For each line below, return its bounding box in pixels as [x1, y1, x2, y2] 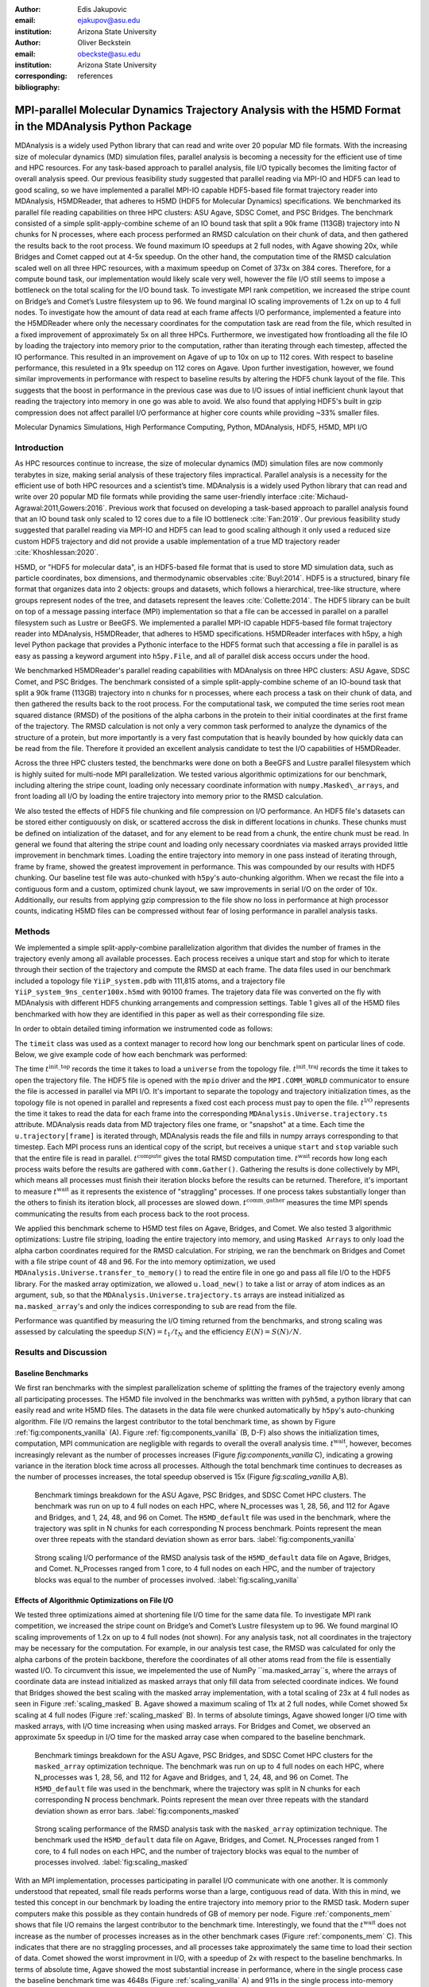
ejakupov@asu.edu [77, 16, 141, 25]
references [77, 72, 114, 81]
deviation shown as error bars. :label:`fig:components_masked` [34, 1806, 242, 1815]
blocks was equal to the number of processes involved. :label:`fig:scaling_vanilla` [34, 1574, 300, 1585]
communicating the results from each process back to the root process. [14, 1209, 250, 1218]
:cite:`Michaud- [298, 492, 349, 502]
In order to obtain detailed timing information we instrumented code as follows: [14, 1024, 273, 1033]
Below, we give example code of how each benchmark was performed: [14, 1050, 248, 1059]
